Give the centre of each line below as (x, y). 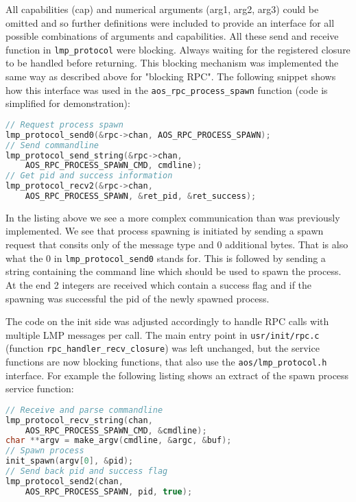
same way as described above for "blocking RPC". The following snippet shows (171, 76)
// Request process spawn (64, 124)
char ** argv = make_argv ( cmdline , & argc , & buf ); (119, 441)
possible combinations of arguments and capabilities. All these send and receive (172, 36)
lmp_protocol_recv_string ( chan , (79, 420)
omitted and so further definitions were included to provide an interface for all (170, 22)
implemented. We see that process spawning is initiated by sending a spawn (165, 231)
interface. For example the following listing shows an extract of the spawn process (177, 375)
